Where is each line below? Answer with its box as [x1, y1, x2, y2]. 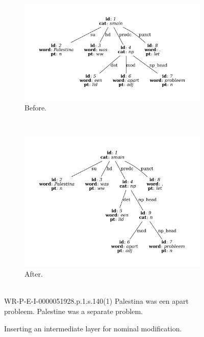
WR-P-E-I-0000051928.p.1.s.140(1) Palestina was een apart [4, 296, 189, 306]
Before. [24, 102, 47, 113]
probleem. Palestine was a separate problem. [4, 305, 143, 316]
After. [24, 268, 43, 279]
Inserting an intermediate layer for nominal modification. [4, 323, 182, 333]
